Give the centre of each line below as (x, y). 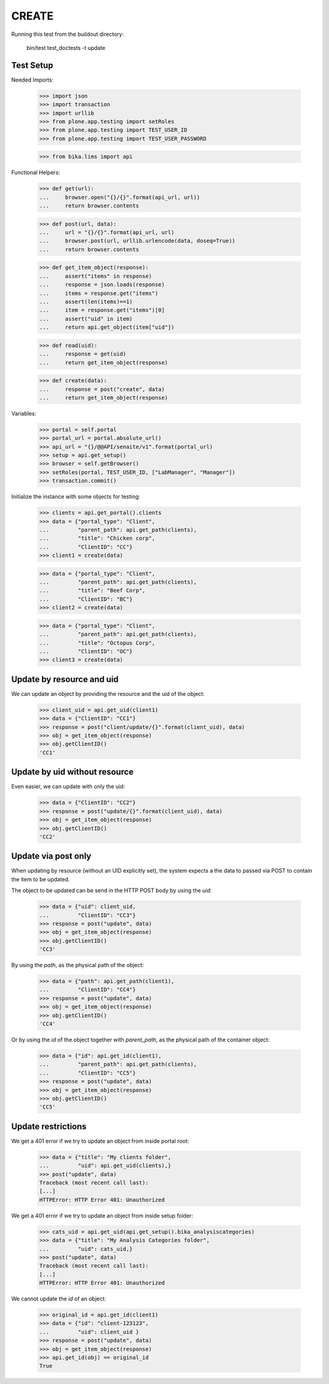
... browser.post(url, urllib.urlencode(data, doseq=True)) (137, 241)
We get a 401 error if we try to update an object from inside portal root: (100, 1141)
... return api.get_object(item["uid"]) (107, 327)
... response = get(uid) (83, 354)
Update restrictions (49, 1127)
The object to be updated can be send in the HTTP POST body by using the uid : (111, 890)
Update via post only (51, 856)
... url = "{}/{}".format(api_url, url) (107, 232)
